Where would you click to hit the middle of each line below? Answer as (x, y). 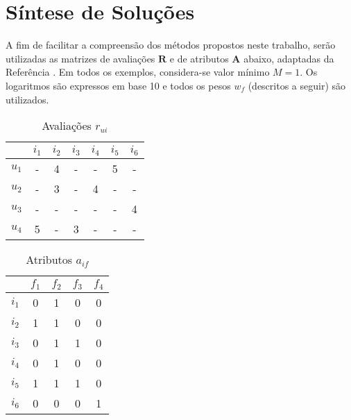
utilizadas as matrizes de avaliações (80, 58)
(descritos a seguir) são (297, 85)
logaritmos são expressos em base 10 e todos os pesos (118, 85)
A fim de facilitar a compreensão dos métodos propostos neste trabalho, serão (171, 45)
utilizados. (27, 99)
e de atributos (199, 58)
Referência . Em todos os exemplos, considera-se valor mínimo (138, 72)
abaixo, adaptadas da (289, 58)
